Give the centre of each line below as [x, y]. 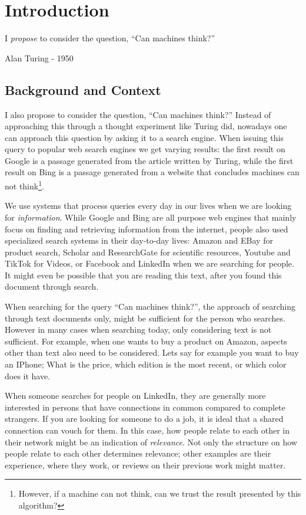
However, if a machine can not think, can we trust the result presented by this [160, 493]
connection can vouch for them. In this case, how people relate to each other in [147, 430]
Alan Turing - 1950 [39, 58]
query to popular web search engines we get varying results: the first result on [145, 149]
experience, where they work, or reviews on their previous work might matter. [145, 465]
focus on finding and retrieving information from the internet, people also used [147, 229]
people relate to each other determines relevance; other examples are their [138, 453]
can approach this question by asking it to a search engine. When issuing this [144, 137]
